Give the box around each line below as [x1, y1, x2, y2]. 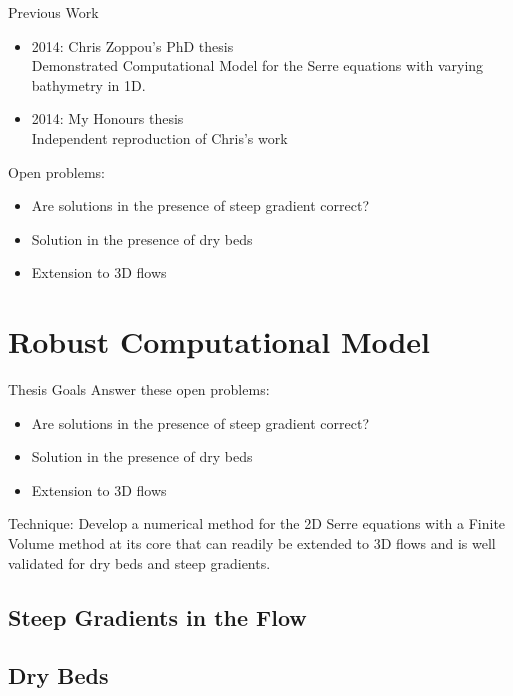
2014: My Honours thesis [31, 108, 184, 129]
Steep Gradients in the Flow [8, 601, 307, 632]
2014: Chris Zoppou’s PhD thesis [31, 35, 234, 56]
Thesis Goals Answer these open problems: [8, 379, 270, 400]
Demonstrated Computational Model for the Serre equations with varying [31, 55, 484, 76]
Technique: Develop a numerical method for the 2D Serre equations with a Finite [8, 513, 506, 534]
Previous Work [8, 2, 99, 22]
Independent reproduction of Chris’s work [31, 127, 288, 148]
